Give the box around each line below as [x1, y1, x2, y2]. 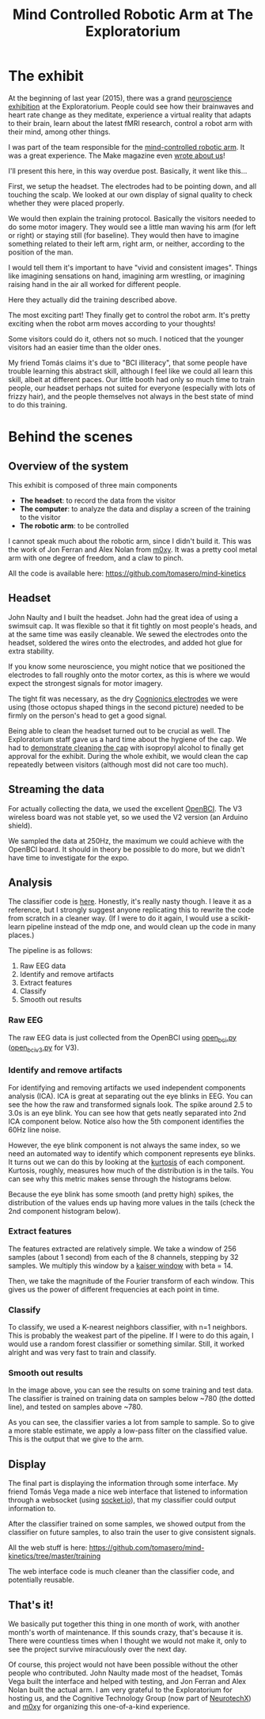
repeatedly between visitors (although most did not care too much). [8, 760, 229, 769]
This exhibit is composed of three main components [8, 480, 178, 489]
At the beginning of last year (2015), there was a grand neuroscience [8, 93, 233, 102]
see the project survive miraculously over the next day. [8, 1644, 187, 1654]
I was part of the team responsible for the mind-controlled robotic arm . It [8, 142, 245, 151]
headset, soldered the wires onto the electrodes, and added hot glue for [8, 637, 243, 647]
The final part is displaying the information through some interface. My [8, 1479, 239, 1488]
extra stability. [8, 646, 55, 656]
